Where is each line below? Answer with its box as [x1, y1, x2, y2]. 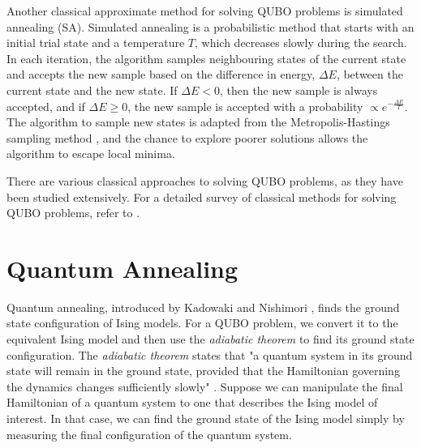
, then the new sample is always [219, 81, 378, 98]
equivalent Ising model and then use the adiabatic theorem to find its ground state [6, 331, 415, 348]
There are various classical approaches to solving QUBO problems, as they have [6, 172, 403, 189]
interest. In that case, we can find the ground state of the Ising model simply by [6, 410, 405, 426]
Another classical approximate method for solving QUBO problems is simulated [6, 2, 403, 19]
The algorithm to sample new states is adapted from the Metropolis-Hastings [6, 113, 390, 130]
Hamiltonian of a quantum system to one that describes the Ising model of [6, 394, 378, 411]
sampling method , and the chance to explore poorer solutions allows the [6, 129, 368, 146]
